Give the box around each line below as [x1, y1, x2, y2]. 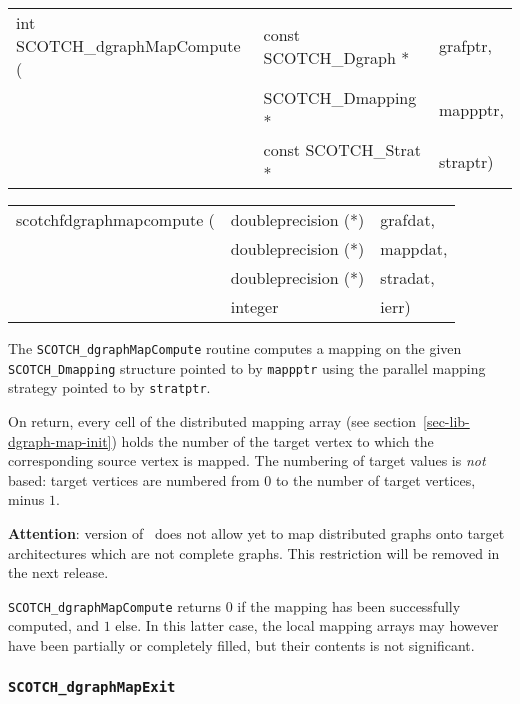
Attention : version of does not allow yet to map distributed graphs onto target [8, 522, 505, 543]
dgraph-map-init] [8, 430, 112, 451]
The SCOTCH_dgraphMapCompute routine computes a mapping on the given [8, 338, 462, 358]
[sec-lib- [423, 410, 470, 431]
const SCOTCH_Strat [263, 138, 422, 161]
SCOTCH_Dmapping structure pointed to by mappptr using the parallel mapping [8, 357, 486, 378]
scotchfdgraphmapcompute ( [16, 208, 215, 231]
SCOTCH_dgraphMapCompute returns [8, 595, 222, 616]
